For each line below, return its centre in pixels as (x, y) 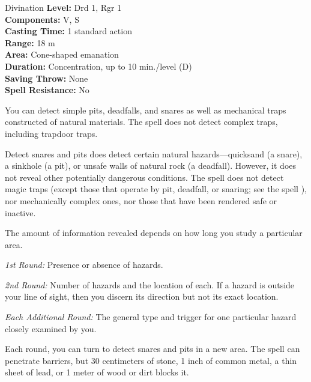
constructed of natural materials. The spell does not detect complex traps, (141, 122)
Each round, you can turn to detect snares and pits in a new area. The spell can (152, 349)
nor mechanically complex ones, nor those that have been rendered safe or (141, 200)
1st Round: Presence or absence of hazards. (84, 265)
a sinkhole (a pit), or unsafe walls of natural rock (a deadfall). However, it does (151, 165)
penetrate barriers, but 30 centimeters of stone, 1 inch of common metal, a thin (151, 360)
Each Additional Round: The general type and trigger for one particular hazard (151, 317)
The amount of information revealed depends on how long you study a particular (154, 233)
